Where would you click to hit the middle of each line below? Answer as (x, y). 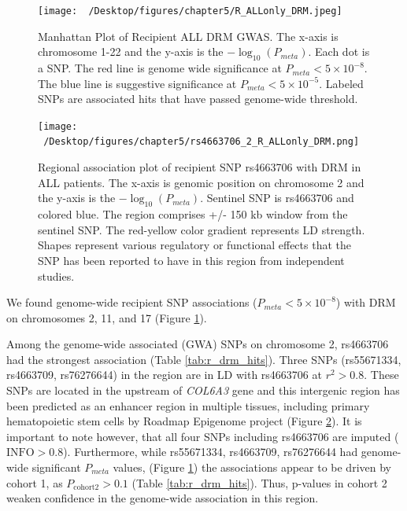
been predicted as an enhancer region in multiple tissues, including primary (188, 405)
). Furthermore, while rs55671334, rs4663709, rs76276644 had (211, 452)
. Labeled (341, 83)
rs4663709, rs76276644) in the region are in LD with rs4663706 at (164, 375)
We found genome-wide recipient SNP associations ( (132, 302)
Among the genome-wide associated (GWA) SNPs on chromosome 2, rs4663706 (198, 344)
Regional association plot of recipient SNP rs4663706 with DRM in (200, 167)
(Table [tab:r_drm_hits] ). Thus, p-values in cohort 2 (259, 482)
